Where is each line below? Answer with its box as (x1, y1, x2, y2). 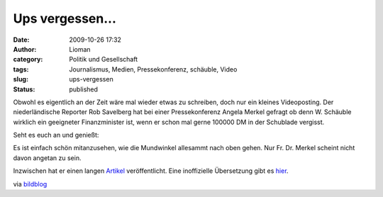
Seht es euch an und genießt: (13, 131, 99, 140)
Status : (13, 85, 35, 94)
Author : (13, 45, 37, 53)
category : (13, 55, 43, 64)
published (69, 85, 99, 94)
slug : (13, 75, 28, 84)
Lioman (69, 45, 91, 53)
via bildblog (13, 179, 48, 188)
